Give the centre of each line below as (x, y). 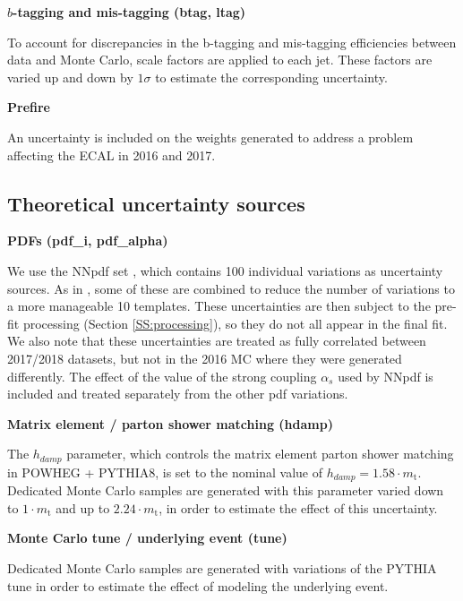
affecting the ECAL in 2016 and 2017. (111, 155)
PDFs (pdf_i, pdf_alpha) (88, 240)
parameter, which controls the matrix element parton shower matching (260, 454)
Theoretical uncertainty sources (156, 203)
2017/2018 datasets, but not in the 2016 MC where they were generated (205, 358)
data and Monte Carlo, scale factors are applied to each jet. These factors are (220, 60)
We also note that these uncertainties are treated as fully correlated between (217, 341)
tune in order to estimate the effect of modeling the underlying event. (198, 585)
